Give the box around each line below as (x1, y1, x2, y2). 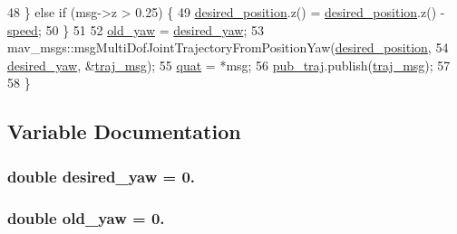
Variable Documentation (7, 117, 241, 145)
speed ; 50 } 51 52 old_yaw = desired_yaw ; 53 (7, 20, 264, 39)
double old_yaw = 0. (7, 206, 165, 229)
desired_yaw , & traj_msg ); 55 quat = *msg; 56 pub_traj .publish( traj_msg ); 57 (7, 55, 451, 74)
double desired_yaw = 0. (7, 164, 196, 187)
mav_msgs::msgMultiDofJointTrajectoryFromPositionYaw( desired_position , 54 (7, 38, 449, 57)
